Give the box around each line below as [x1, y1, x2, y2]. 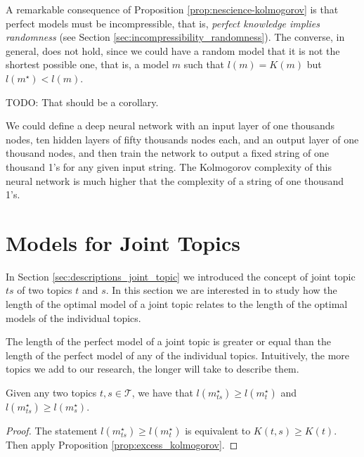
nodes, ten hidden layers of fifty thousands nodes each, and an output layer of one [6, 131, 359, 146]
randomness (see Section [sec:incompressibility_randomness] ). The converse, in [6, 30, 345, 44]
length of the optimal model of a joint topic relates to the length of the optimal [6, 297, 348, 311]
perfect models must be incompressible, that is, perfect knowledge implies [6, 15, 320, 30]
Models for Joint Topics [6, 228, 241, 257]
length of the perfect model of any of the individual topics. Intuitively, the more [6, 347, 350, 362]
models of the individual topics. [6, 310, 141, 325]
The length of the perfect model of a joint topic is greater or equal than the [6, 334, 332, 349]
